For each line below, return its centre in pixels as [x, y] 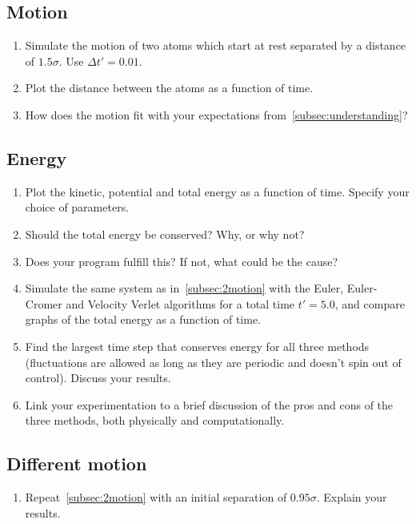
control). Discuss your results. [98, 378]
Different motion [77, 464]
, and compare [370, 303]
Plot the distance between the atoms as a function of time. [169, 88]
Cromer [44, 303]
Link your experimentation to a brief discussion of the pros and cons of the [209, 404]
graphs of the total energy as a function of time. [143, 319]
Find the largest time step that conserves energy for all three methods [197, 346]
